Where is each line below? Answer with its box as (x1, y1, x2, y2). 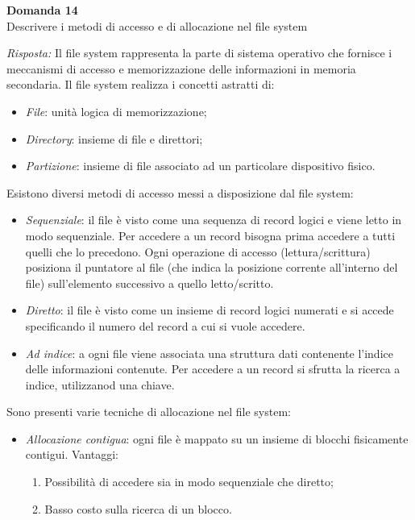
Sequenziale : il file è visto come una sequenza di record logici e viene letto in (25, 211, 402, 228)
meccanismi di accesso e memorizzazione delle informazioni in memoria (6, 60, 356, 77)
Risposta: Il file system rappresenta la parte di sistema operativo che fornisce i (6, 44, 392, 61)
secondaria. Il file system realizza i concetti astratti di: (6, 76, 275, 93)
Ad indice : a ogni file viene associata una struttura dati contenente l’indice (25, 344, 393, 361)
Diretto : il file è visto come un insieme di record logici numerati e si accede (25, 302, 394, 318)
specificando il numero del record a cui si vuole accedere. (25, 317, 305, 334)
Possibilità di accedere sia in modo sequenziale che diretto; (44, 473, 334, 490)
